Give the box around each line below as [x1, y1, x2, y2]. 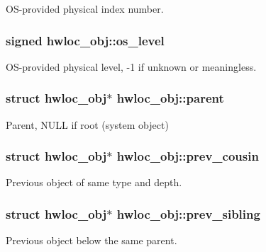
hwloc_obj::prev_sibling [116, 205, 260, 222]
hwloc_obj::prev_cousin [116, 147, 259, 165]
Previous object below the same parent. [6, 233, 177, 248]
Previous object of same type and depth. [6, 175, 182, 190]
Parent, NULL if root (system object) [6, 117, 169, 132]
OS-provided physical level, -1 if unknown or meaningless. [6, 59, 257, 74]
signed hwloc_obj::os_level [6, 31, 165, 49]
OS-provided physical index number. [6, 1, 164, 16]
